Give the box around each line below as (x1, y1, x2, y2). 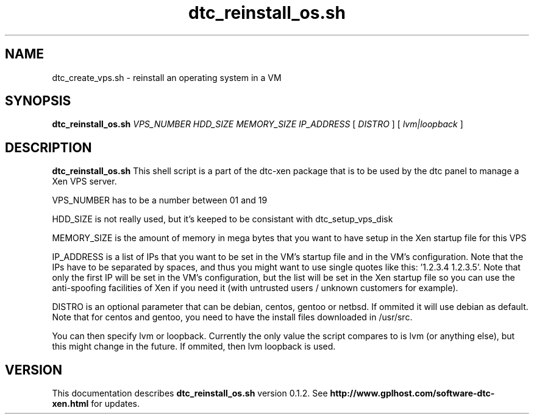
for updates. (91, 398, 140, 409)
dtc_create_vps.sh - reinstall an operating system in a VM (52, 72, 282, 83)
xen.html (52, 398, 89, 409)
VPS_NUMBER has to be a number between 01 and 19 (52, 195, 268, 206)
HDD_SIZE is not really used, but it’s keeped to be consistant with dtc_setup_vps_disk (52, 214, 393, 225)
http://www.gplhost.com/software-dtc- (330, 388, 495, 399)
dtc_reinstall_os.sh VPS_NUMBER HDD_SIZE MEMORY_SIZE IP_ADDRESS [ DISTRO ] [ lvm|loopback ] (52, 119, 463, 130)
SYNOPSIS (5, 93, 71, 109)
